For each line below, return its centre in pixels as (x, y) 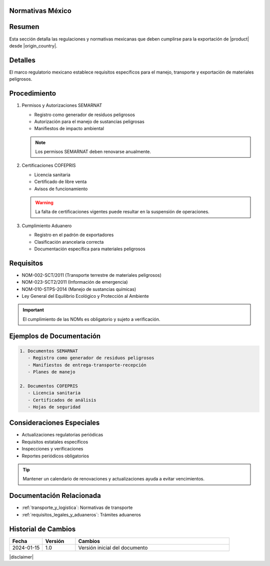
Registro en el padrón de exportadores (74, 235)
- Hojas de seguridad (54, 407)
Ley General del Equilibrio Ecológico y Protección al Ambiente (85, 296)
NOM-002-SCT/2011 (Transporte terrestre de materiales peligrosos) (92, 275)
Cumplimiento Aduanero (47, 226)
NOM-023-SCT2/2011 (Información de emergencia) (75, 282)
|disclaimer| (21, 557)
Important (33, 310)
